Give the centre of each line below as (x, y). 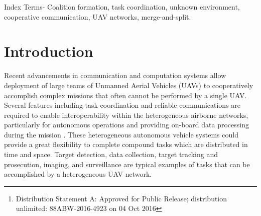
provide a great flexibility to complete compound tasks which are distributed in (126, 144)
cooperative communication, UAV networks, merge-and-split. (98, 16)
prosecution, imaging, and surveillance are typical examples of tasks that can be (127, 164)
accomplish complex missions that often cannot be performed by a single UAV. (125, 95)
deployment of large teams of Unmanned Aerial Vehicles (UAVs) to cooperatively (129, 85)
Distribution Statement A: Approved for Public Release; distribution (121, 198)
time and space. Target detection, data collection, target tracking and (111, 154)
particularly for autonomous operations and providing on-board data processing (126, 125)
